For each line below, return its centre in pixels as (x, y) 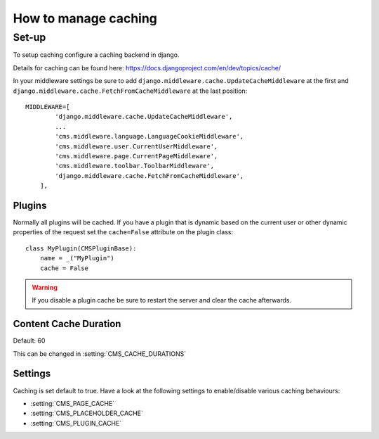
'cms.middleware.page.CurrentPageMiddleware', (137, 156)
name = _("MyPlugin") (77, 258)
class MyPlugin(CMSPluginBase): (81, 248)
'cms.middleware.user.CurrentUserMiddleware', (137, 146)
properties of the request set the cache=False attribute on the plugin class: (123, 232)
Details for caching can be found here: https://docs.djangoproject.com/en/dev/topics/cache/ (147, 68)
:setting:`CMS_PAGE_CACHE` (73, 403)
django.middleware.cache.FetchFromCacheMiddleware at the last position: (130, 91)
